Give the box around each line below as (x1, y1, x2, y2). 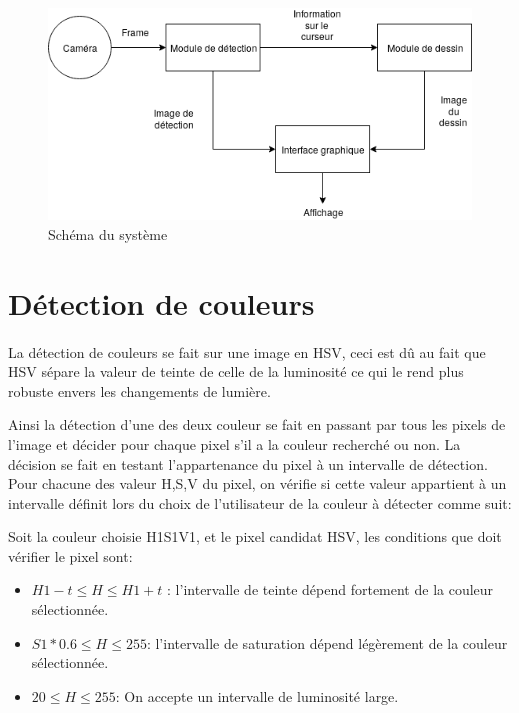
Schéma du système (48, 223, 168, 244)
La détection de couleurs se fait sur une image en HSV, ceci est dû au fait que (8, 341, 486, 362)
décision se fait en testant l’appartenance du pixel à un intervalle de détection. (8, 453, 488, 474)
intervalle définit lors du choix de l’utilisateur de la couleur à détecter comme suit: (8, 492, 512, 513)
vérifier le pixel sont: (8, 545, 133, 566)
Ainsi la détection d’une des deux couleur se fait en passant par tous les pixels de (8, 414, 506, 435)
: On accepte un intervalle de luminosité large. (115, 685, 399, 706)
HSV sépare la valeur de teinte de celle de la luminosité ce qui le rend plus (8, 361, 464, 382)
